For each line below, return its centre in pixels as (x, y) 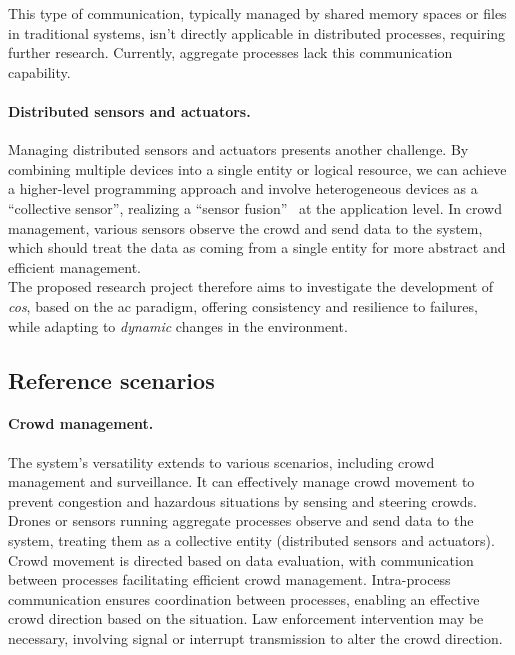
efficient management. (74, 266)
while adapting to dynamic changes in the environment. (178, 325)
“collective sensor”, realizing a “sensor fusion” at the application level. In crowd (255, 207)
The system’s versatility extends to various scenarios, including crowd (221, 461)
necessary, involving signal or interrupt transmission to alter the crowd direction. (255, 638)
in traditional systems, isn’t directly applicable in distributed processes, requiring (257, 32)
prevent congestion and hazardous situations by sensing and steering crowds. (242, 500)
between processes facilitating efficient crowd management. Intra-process (229, 579)
